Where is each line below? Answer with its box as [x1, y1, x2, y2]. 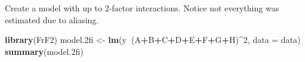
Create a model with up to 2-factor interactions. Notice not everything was [5, 2, 279, 14]
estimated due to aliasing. [5, 13, 99, 26]
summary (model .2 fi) [5, 45, 84, 57]
